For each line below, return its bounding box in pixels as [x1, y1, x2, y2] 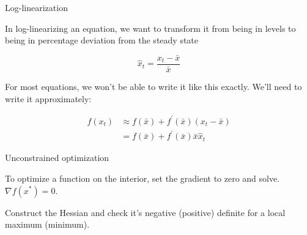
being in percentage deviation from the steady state [5, 34, 199, 47]
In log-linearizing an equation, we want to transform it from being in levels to [5, 21, 296, 34]
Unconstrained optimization [5, 151, 109, 164]
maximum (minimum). [5, 218, 90, 231]
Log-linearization [5, 1, 68, 13]
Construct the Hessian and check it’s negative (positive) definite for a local [5, 206, 286, 218]
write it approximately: [5, 92, 92, 105]
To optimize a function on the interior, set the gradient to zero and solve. [5, 171, 280, 184]
